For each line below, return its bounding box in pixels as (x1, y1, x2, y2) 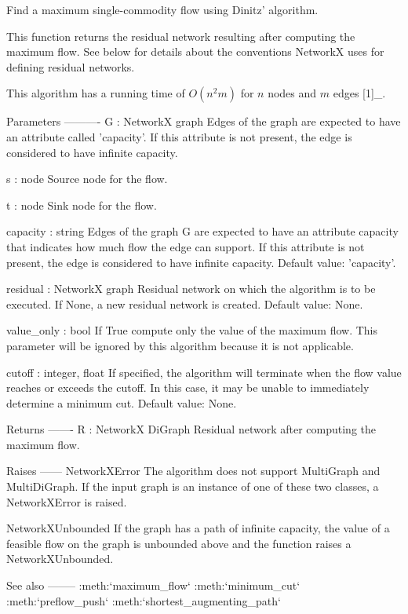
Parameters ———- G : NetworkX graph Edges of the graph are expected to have (6, 113, 401, 130)
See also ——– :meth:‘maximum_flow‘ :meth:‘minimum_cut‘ (6, 577, 301, 594)
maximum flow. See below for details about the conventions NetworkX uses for (6, 43, 384, 60)
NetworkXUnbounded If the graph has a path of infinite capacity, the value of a (6, 520, 390, 536)
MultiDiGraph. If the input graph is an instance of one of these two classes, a (6, 478, 379, 495)
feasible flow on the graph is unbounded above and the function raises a (6, 535, 352, 551)
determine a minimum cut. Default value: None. (6, 394, 237, 411)
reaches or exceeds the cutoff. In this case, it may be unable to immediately (6, 379, 370, 396)
